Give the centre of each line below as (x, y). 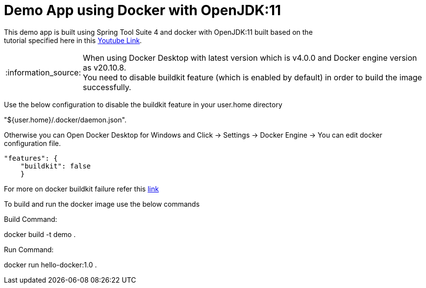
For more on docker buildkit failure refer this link (81, 189)
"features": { (31, 158)
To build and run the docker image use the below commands (102, 204)
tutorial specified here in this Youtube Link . (73, 40)
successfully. (107, 87)
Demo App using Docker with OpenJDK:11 (143, 10)
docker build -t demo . (40, 234)
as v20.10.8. (105, 67)
